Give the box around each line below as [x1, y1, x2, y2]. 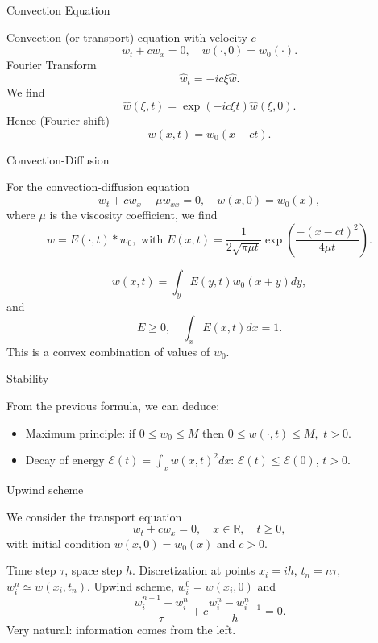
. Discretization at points [131, 562, 255, 579]
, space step [64, 562, 123, 579]
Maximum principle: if [25, 424, 135, 441]
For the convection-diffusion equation [6, 178, 190, 195]
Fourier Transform [6, 56, 97, 73]
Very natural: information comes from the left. [6, 621, 236, 638]
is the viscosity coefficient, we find [49, 206, 218, 223]
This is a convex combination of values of [6, 342, 210, 359]
